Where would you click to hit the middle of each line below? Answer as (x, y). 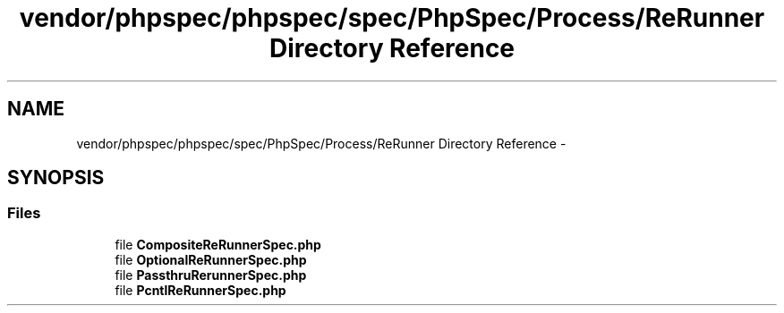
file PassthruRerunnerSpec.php (211, 275)
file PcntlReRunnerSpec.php (200, 290)
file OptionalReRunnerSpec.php (211, 259)
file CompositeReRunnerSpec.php (218, 244)
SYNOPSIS (56, 178)
